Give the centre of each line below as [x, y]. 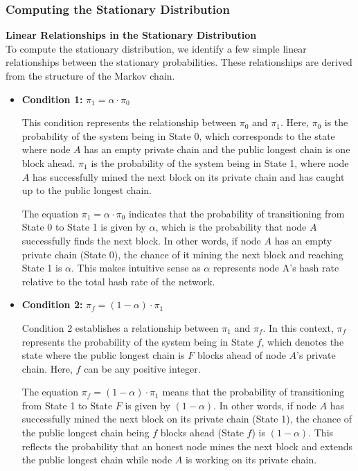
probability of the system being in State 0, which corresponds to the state [178, 135]
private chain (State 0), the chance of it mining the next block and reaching [182, 254]
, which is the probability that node [231, 227]
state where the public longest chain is [103, 355]
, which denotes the [303, 341]
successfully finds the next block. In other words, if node [141, 240]
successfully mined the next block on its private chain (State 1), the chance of [187, 419]
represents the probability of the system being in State [137, 341]
